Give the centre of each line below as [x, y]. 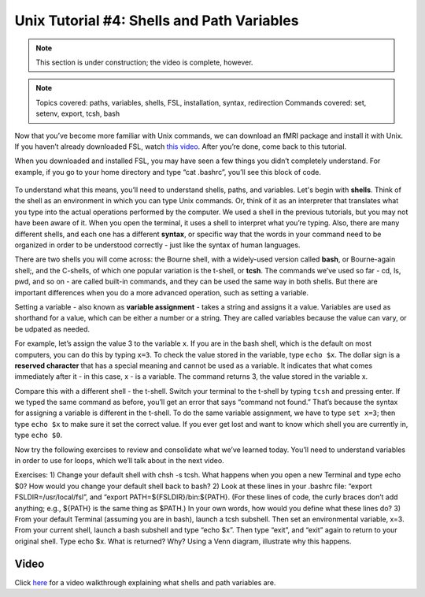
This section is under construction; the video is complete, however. [144, 62]
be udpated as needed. [52, 329]
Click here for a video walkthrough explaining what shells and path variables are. [145, 582]
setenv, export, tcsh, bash [78, 113]
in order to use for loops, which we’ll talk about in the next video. [119, 461]
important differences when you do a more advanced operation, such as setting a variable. [161, 292]
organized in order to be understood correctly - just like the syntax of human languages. [157, 245]
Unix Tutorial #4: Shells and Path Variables [157, 20]
